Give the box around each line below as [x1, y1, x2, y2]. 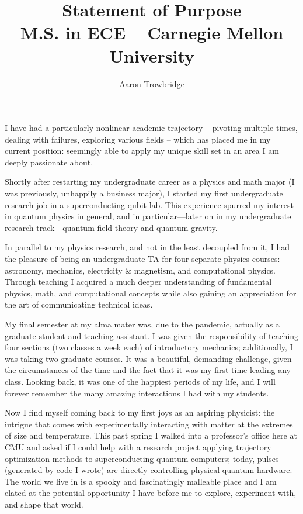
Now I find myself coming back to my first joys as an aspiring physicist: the [5, 406, 275, 419]
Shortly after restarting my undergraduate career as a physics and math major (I [5, 175, 295, 188]
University [109, 43, 194, 67]
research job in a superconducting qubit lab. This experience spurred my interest [5, 198, 294, 211]
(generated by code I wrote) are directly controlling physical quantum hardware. [5, 464, 292, 476]
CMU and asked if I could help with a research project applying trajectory [5, 440, 271, 453]
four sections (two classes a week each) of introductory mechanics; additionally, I [5, 341, 293, 353]
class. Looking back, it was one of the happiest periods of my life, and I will [5, 375, 276, 387]
